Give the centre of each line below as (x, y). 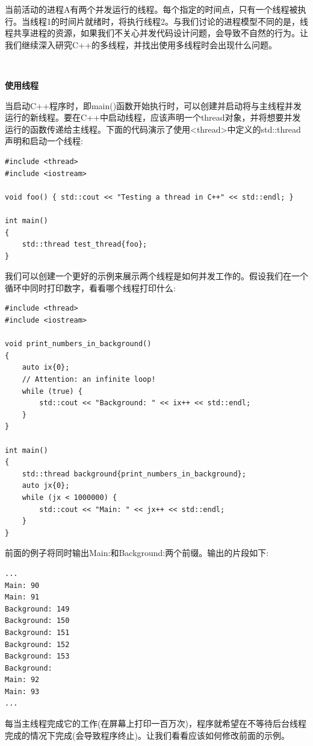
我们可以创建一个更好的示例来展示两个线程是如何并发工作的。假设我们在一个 (156, 276)
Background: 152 (37, 644)
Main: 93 (22, 691)
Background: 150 (37, 621)
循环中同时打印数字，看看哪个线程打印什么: (90, 287)
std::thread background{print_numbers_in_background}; (134, 474)
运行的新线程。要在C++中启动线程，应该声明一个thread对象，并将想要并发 (153, 117)
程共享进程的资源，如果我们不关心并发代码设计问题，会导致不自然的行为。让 (156, 33)
